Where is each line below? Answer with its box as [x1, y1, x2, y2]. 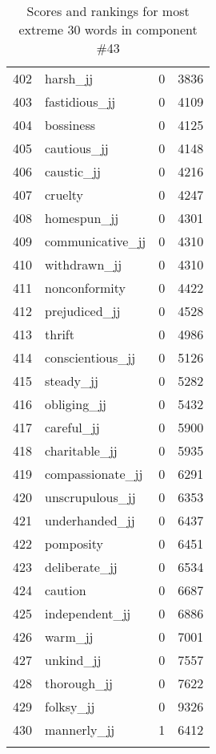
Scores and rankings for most [26, 2, 190, 20]
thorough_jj [45, 674, 113, 692]
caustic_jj [45, 162, 101, 180]
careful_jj [45, 418, 100, 436]
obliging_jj [45, 395, 106, 413]
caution [45, 581, 86, 599]
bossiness [45, 116, 96, 134]
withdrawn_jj [45, 255, 122, 274]
